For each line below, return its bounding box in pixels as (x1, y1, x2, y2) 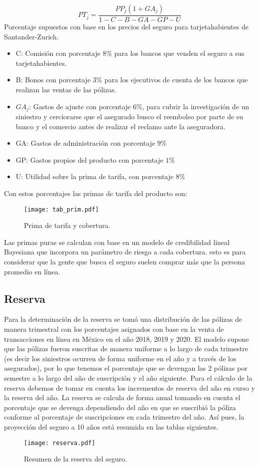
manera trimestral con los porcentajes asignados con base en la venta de (4, 324, 224, 334)
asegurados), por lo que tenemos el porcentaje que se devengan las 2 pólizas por (4, 363, 248, 373)
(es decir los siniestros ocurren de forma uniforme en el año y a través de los (4, 353, 237, 363)
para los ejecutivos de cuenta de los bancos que (104, 74, 248, 85)
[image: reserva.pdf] (24, 439, 96, 447)
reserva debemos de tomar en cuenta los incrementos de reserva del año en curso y (4, 382, 255, 393)
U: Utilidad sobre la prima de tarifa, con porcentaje (15, 171, 174, 182)
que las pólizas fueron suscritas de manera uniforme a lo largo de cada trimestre (4, 343, 248, 354)
